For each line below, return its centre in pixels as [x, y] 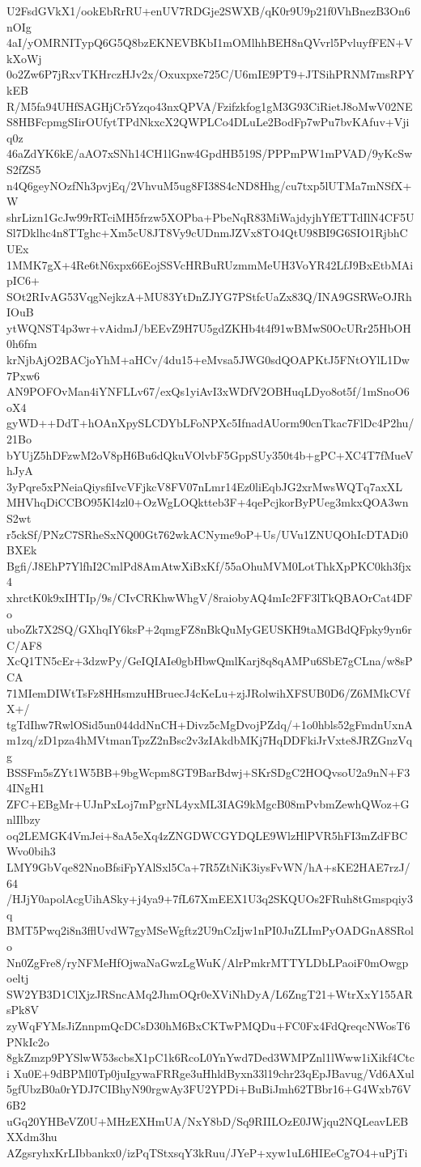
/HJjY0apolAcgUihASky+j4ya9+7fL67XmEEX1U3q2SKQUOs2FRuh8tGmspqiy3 [210, 899]
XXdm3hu [32, 1137]
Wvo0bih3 [31, 851]
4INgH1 [26, 788]
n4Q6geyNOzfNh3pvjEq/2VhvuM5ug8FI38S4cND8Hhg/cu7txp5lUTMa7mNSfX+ [209, 185]
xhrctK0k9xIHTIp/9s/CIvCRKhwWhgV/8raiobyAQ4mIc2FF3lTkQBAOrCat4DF [210, 597]
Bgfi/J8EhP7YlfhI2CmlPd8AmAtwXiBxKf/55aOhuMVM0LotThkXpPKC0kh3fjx [209, 565]
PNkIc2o [28, 1041]
